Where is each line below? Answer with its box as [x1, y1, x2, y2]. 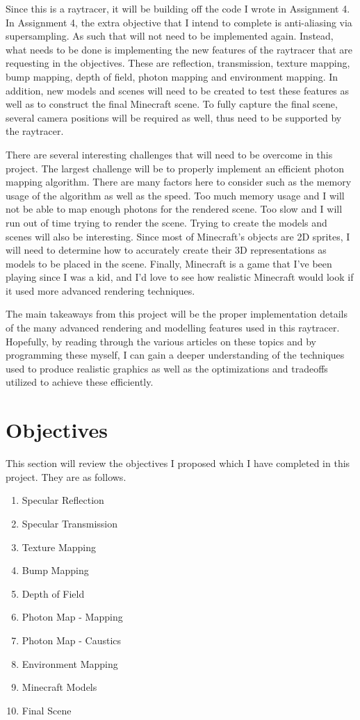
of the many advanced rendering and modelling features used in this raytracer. [6, 320, 340, 335]
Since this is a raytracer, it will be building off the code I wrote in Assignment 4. [6, 1, 350, 15]
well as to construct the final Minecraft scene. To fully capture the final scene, [6, 97, 338, 111]
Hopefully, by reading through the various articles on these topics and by [6, 334, 316, 348]
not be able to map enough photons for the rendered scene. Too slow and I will [6, 202, 343, 216]
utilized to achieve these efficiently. [6, 375, 154, 389]
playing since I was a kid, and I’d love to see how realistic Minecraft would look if [6, 270, 354, 284]
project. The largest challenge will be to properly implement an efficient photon [6, 161, 345, 175]
